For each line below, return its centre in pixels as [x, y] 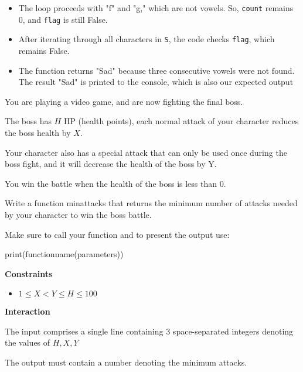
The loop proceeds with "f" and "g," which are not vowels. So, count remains [156, 8]
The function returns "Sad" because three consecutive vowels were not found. [156, 70]
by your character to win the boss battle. [78, 214]
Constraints [29, 273]
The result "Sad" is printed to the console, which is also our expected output [156, 82]
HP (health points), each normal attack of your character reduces [181, 121]
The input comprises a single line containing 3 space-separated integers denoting [149, 331]
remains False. [44, 50]
